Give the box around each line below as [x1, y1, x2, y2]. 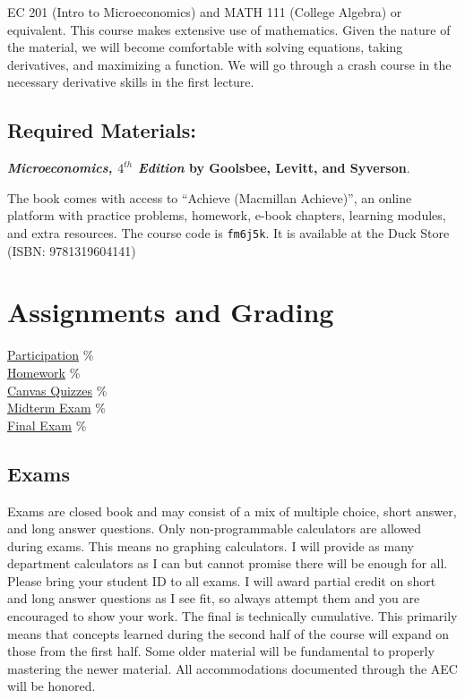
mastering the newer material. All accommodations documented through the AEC [7, 659, 458, 677]
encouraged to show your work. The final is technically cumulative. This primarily [7, 607, 458, 626]
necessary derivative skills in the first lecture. [7, 72, 254, 91]
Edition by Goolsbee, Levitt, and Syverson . [138, 158, 410, 177]
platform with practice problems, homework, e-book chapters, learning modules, [7, 206, 446, 225]
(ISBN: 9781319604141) [7, 241, 136, 260]
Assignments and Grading [7, 294, 334, 330]
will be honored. [7, 677, 96, 695]
